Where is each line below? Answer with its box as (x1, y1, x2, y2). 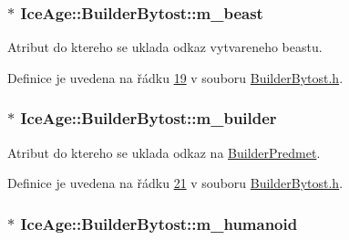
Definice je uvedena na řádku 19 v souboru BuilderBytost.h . (7, 68, 344, 87)
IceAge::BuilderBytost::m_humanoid (20, 212, 298, 235)
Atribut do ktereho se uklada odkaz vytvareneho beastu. (7, 37, 323, 57)
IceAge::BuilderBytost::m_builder (20, 107, 277, 130)
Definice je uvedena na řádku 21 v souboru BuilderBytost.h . (7, 173, 344, 193)
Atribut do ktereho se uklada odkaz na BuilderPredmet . (7, 142, 321, 162)
